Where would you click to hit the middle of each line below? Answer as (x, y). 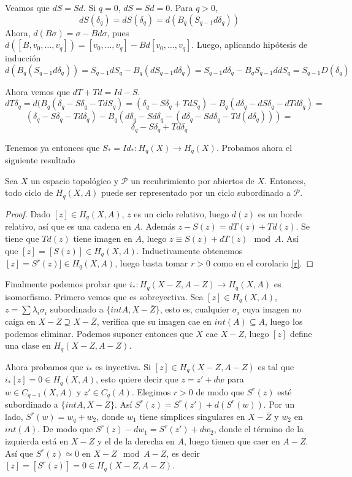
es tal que (276, 366)
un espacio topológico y (75, 180)
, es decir (183, 453)
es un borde (280, 213)
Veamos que (27, 7)
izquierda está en (37, 441)
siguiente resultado (40, 160)
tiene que (22, 238)
